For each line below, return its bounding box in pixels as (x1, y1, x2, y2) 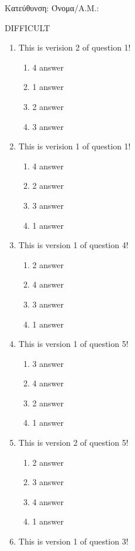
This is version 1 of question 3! (18, 535, 129, 547)
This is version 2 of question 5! (18, 436, 129, 449)
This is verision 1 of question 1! (18, 140, 131, 152)
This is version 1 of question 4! (18, 239, 129, 251)
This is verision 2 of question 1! (18, 41, 131, 54)
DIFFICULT (5, 21, 50, 34)
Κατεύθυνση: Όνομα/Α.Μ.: (5, 2, 99, 14)
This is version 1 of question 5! (18, 338, 129, 350)
